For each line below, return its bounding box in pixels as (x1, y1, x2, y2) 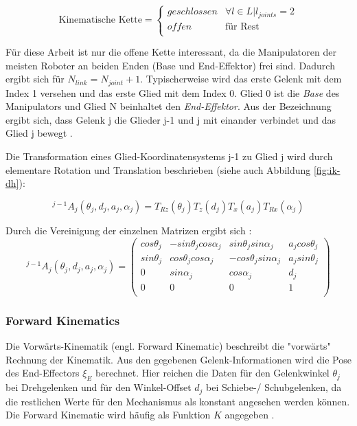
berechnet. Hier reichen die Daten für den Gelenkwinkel (95, 366, 330, 380)
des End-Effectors (5, 366, 80, 380)
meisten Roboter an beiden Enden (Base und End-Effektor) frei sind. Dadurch (5, 58, 335, 72)
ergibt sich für (5, 71, 65, 86)
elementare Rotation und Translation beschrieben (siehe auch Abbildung (5, 162, 311, 177)
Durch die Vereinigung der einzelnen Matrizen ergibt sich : (5, 223, 252, 237)
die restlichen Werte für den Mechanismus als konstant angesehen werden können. (5, 394, 350, 408)
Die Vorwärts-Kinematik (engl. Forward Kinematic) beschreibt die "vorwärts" (5, 339, 331, 353)
